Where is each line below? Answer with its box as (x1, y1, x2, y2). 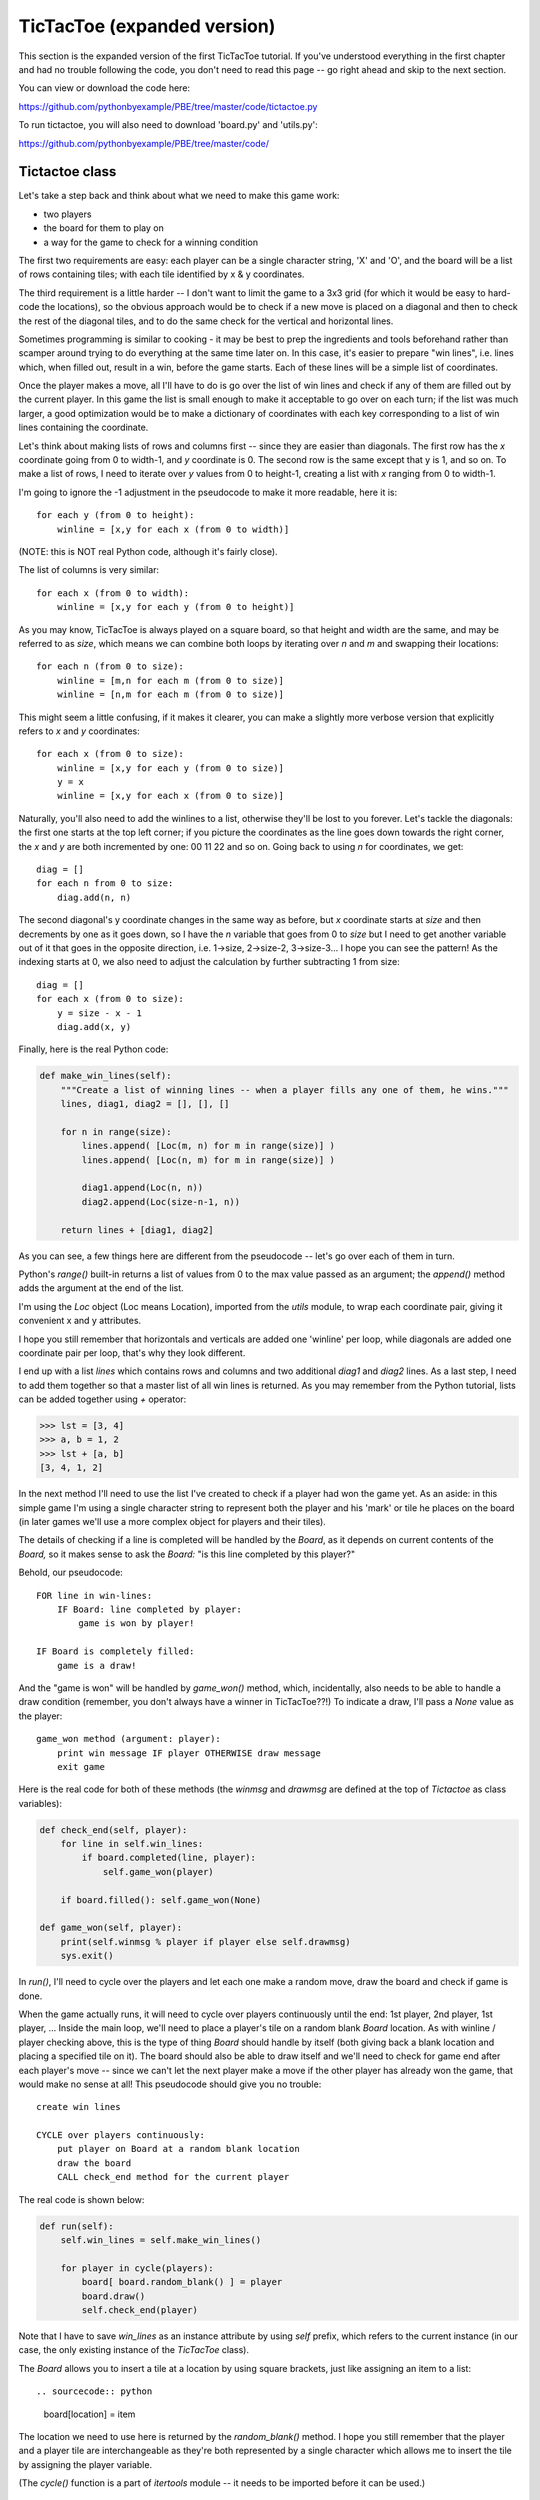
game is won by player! (78, 1618, 195, 1629)
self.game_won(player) (102, 1866, 214, 1877)
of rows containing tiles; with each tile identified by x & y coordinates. (18, 268, 305, 280)
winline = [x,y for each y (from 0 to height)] (56, 601, 295, 613)
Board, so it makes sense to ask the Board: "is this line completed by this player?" (18, 1548, 355, 1560)
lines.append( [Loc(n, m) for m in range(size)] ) (81, 1154, 335, 1165)
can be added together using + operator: (18, 1393, 187, 1405)
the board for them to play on (43, 222, 164, 234)
